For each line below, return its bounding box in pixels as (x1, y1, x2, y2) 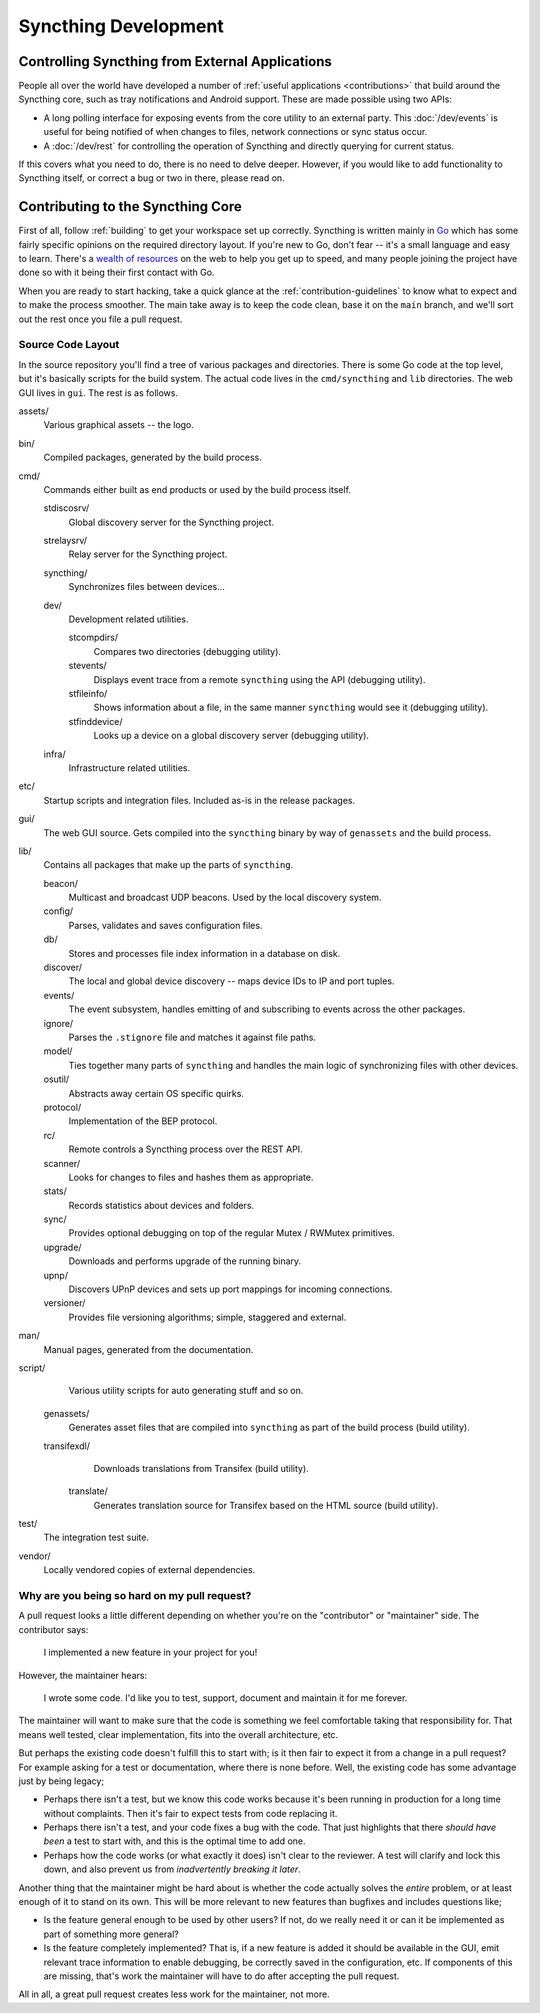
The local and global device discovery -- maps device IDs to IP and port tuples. (68, 975, 395, 987)
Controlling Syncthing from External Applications (18, 53, 332, 70)
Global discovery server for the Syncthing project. (68, 516, 275, 528)
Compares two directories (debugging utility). (93, 645, 282, 657)
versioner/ (43, 1297, 86, 1309)
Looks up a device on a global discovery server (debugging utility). (93, 730, 370, 742)
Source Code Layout (18, 338, 120, 352)
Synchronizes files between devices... (68, 581, 225, 593)
